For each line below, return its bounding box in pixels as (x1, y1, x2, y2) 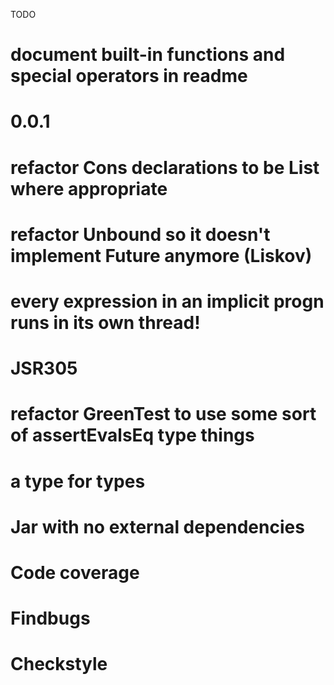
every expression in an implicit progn (10, 290, 325, 313)
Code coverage (10, 561, 140, 584)
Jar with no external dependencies (10, 515, 305, 538)
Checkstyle (10, 653, 108, 676)
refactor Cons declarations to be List (10, 156, 320, 179)
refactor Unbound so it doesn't (10, 223, 271, 246)
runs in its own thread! (10, 311, 201, 334)
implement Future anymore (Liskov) (10, 244, 313, 267)
